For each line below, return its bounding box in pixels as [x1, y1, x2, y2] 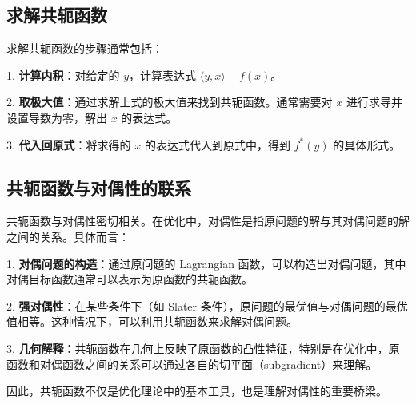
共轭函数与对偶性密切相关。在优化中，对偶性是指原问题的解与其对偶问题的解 [6, 212, 410, 229]
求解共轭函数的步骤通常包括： [6, 40, 163, 57]
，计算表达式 [129, 66, 197, 83]
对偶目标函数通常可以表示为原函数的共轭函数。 [6, 271, 253, 287]
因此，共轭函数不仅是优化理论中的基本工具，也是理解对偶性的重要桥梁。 [6, 382, 387, 399]
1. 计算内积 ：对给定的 [6, 66, 120, 83]
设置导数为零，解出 [6, 109, 107, 125]
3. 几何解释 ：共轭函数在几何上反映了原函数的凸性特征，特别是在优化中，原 [6, 339, 400, 356]
